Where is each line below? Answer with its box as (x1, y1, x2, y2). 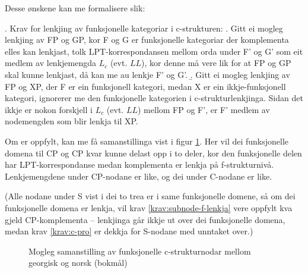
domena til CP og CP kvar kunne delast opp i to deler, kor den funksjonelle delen (5, 146, 302, 159)
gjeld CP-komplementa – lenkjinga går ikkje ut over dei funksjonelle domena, (5, 213, 285, 225)
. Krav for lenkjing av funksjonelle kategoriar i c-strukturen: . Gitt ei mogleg (5, 21, 283, 34)
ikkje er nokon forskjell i (5, 103, 93, 115)
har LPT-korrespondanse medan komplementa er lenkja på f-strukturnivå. (5, 158, 274, 171)
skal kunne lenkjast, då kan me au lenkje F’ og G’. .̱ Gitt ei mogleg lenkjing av (5, 68, 290, 80)
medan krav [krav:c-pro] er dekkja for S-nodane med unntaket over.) (5, 225, 253, 237)
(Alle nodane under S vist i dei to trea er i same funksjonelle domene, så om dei (5, 190, 296, 202)
